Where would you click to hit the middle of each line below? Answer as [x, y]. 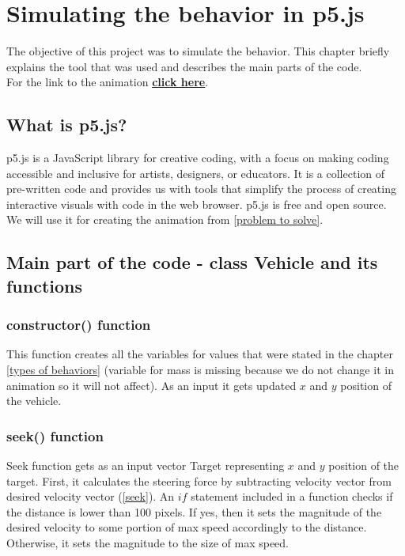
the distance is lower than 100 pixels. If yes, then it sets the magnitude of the [194, 511]
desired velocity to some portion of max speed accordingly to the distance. [187, 527]
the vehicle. [34, 401]
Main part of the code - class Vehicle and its [192, 262]
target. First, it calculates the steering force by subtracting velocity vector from [199, 480]
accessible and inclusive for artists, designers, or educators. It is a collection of [196, 173]
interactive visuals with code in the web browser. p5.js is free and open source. [197, 204]
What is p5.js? [67, 125]
